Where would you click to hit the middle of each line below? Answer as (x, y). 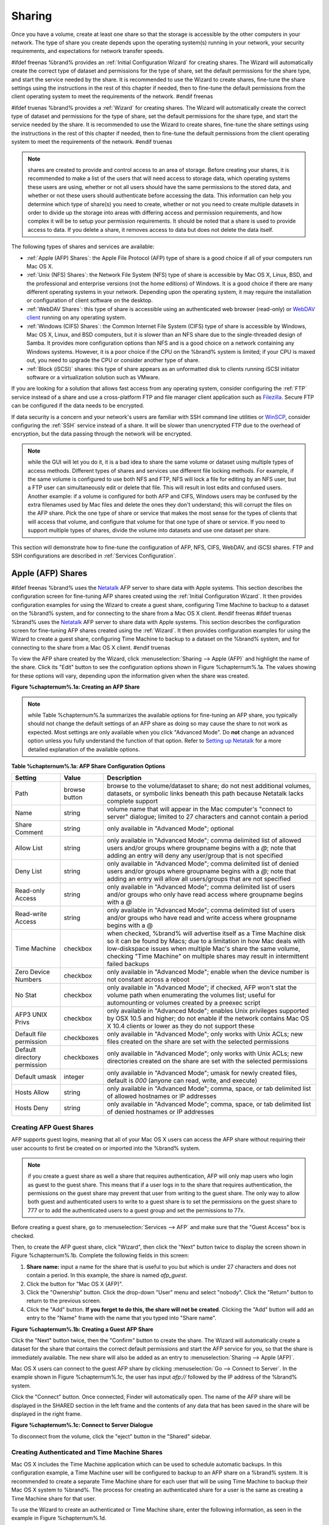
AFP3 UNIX (31, 1014)
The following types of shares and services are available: (83, 246)
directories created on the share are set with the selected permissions (207, 1061)
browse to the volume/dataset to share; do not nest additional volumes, (209, 786)
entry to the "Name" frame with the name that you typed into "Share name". (121, 1318)
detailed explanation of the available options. (84, 749)
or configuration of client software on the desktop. (90, 300)
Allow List (29, 848)
